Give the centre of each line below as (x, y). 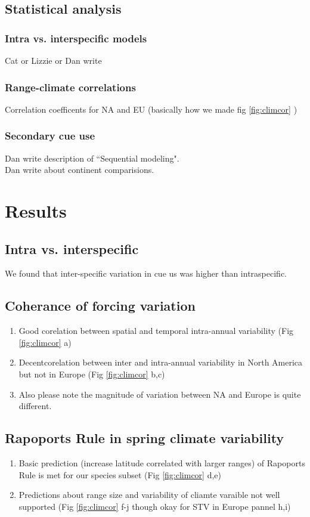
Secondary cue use (50, 136)
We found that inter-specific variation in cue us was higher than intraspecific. (146, 273)
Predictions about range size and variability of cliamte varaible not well (149, 495)
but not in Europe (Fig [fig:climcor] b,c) (92, 374)
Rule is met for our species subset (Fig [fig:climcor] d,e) (120, 474)
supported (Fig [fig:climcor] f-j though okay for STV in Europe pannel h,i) (155, 506)
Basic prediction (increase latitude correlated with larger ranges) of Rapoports (162, 462)
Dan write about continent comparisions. (80, 170)
